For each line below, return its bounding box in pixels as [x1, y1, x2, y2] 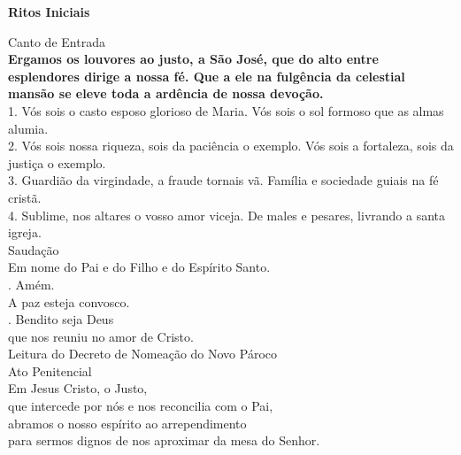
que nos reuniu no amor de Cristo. [8, 327, 194, 345]
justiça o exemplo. [8, 153, 106, 172]
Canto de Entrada [8, 32, 105, 50]
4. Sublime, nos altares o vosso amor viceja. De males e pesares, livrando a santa [8, 205, 446, 224]
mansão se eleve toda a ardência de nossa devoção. [8, 84, 324, 103]
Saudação [8, 240, 59, 258]
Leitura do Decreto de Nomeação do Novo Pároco [8, 344, 277, 363]
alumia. [8, 119, 49, 137]
